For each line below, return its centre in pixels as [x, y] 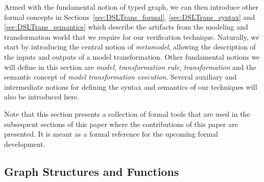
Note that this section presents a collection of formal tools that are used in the [127, 113]
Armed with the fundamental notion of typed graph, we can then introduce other [131, 7]
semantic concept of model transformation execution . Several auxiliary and [121, 77]
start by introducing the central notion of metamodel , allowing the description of [130, 47]
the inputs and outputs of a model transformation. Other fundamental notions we [132, 56]
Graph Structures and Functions [92, 171]
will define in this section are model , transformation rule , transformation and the [130, 67]
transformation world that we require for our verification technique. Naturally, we [132, 36]
